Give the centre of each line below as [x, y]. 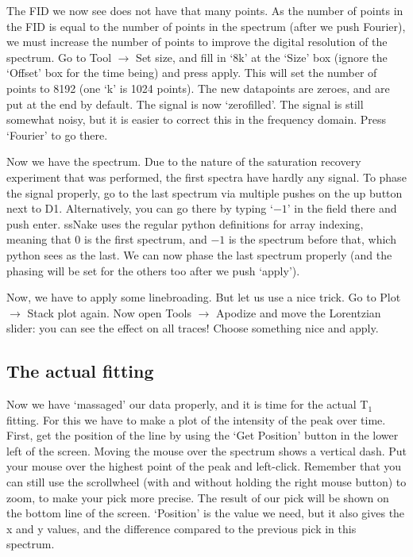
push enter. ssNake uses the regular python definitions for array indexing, [185, 223]
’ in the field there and [342, 208]
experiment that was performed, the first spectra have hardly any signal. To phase [206, 177]
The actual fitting [80, 371]
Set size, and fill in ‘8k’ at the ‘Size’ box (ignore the [262, 57]
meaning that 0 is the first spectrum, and [107, 239]
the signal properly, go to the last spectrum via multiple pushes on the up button [205, 192]
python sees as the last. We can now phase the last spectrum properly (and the [199, 254]
